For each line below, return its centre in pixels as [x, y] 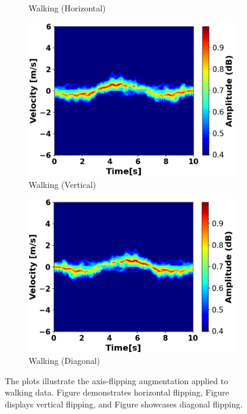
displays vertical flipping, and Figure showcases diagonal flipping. [124, 404]
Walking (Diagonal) [65, 361]
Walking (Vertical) [62, 184]
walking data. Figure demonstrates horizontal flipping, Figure [117, 392]
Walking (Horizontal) [67, 8]
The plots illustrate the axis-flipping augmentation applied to [117, 380]
